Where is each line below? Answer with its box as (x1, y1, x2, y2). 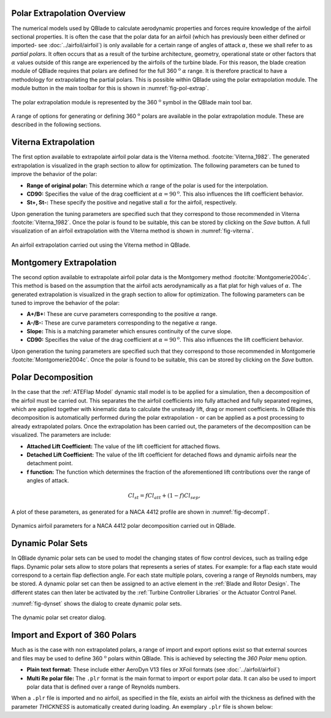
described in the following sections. (11, 121, 102, 128)
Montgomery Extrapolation (11, 257, 117, 268)
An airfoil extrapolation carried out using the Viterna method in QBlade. (11, 241, 191, 249)
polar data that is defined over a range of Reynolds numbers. (26, 683, 180, 690)
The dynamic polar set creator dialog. (11, 614, 107, 621)
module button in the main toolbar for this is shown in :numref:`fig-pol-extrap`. (11, 85, 209, 92)
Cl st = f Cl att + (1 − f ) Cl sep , (127, 492, 201, 501)
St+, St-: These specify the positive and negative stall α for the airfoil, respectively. (26, 199, 237, 206)
